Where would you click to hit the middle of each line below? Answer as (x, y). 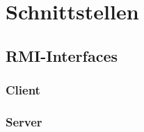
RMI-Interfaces (62, 55)
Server (24, 121)
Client (23, 90)
